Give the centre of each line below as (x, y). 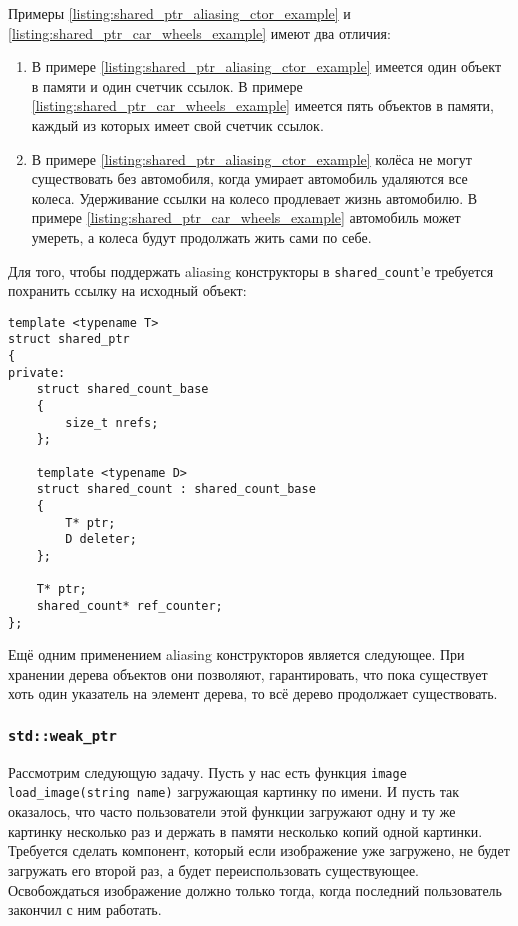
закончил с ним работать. (85, 909)
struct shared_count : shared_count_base (176, 489)
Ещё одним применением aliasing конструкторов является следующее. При (236, 654)
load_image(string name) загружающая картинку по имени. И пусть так (234, 791)
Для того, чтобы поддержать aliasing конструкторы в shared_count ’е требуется (251, 270)
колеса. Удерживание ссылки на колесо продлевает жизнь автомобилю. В (254, 197)
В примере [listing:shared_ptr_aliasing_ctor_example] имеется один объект (266, 66)
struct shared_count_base (122, 389)
